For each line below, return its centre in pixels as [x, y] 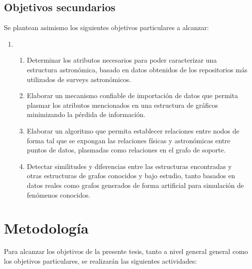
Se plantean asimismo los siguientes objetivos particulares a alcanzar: [106, 27]
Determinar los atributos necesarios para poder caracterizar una [122, 60]
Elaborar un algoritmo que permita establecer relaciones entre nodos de [133, 130]
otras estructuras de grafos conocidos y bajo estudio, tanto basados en [131, 176]
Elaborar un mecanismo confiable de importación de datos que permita [132, 95]
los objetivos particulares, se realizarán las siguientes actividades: [101, 261]
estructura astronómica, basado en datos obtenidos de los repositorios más [137, 69]
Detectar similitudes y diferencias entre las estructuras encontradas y [129, 166]
